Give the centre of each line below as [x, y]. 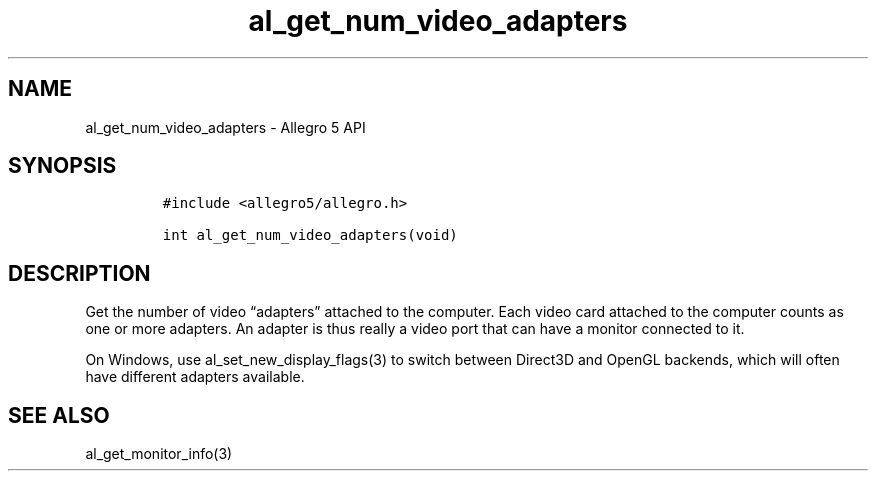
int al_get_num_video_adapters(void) [310, 235]
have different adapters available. [195, 377]
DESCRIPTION [79, 273]
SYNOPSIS [62, 166]
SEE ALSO [59, 415]
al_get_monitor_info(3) [159, 454]
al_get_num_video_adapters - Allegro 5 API [225, 127]
